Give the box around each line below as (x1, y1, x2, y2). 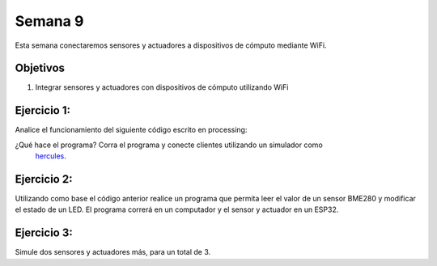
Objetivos (15, 61, 65, 75)
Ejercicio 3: (15, 226, 73, 240)
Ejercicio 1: (15, 103, 71, 117)
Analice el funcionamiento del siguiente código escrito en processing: (15, 125, 248, 135)
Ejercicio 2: (15, 172, 73, 186)
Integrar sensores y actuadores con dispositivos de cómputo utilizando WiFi (35, 82, 289, 92)
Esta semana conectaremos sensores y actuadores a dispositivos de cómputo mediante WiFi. (15, 40, 327, 50)
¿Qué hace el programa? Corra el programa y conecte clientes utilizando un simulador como (15, 140, 323, 150)
